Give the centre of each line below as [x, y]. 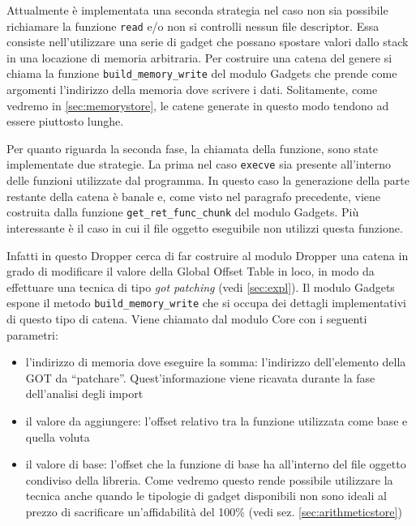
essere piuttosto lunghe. [65, 121]
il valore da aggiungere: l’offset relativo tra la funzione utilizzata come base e [217, 420]
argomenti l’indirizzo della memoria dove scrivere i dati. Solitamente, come [192, 90]
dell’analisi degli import [84, 393]
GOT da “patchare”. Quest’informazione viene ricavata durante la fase [200, 377]
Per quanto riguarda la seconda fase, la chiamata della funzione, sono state [192, 148]
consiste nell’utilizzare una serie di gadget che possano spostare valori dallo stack [208, 42]
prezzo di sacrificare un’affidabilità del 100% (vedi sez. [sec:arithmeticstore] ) [214, 511]
